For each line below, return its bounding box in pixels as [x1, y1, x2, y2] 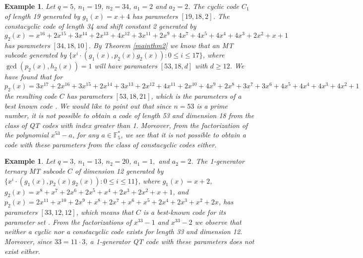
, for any [72, 129, 99, 140]
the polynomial [4, 129, 49, 140]
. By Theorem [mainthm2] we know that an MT [88, 40, 234, 50]
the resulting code [4, 90, 57, 101]
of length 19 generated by [4, 10, 80, 21]
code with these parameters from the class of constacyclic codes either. [4, 139, 217, 149]
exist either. [4, 246, 40, 256]
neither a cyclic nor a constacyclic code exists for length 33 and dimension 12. [4, 226, 242, 237]
